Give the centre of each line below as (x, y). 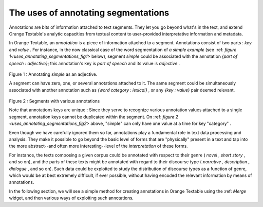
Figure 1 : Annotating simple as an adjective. (53, 74)
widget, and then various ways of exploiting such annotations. (71, 198)
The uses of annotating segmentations (89, 13)
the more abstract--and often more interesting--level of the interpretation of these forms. (98, 146)
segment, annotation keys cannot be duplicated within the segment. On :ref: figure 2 (94, 117)
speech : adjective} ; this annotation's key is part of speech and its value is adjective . (94, 63)
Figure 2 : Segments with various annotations (54, 101)
